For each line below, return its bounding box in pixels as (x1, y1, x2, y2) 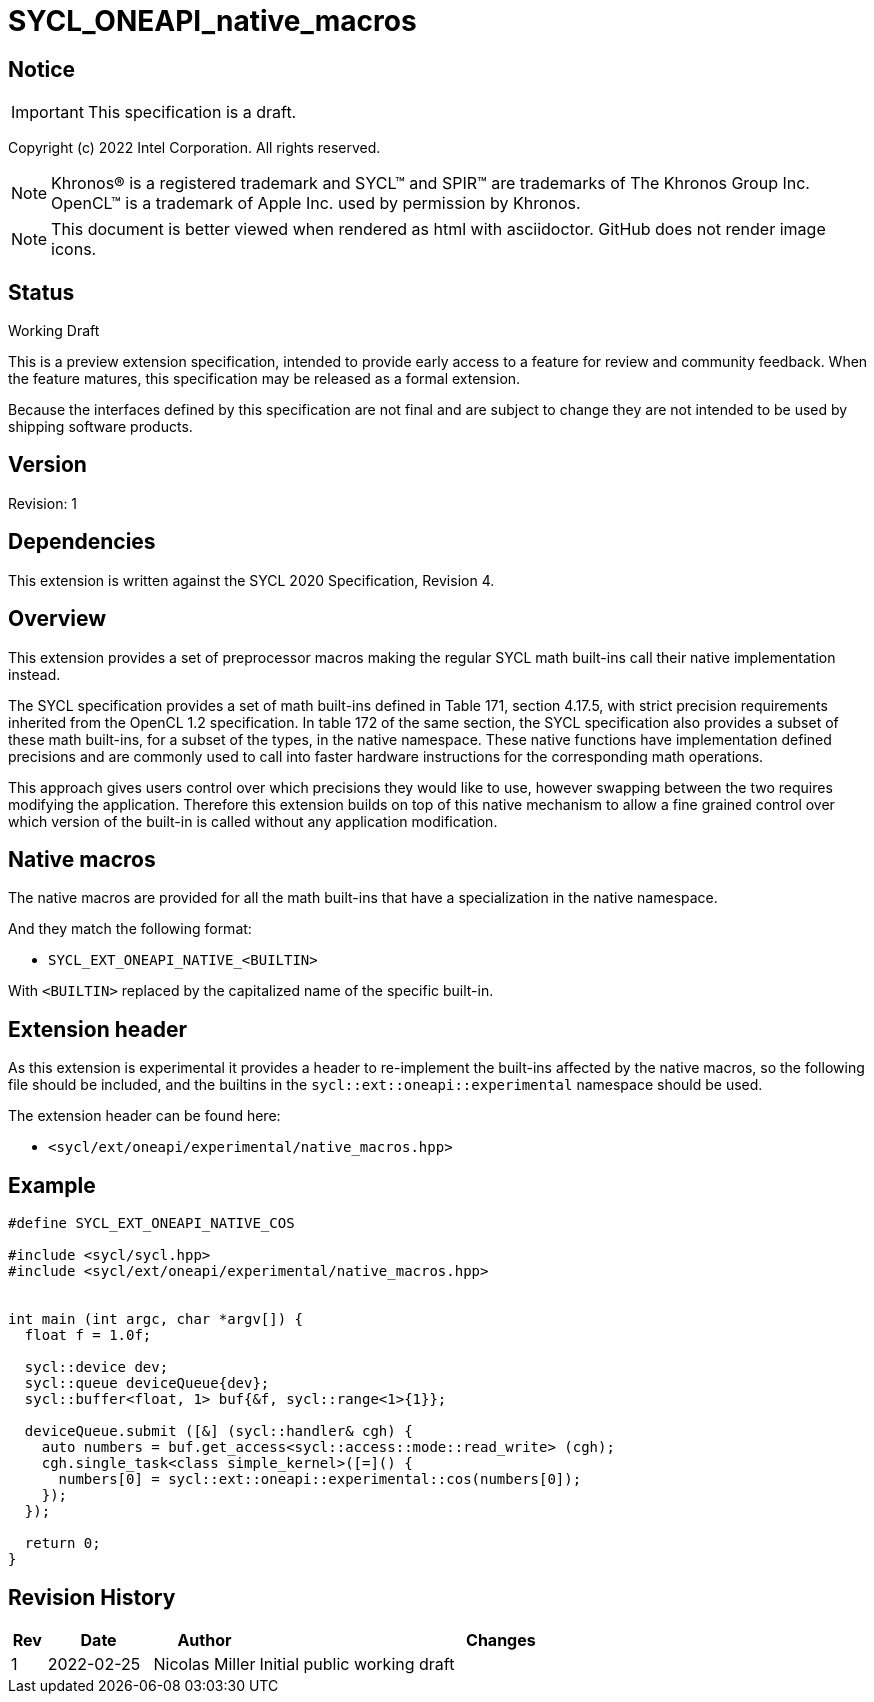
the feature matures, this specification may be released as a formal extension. (8, 370, 521, 388)
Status (8, 279, 75, 305)
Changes (466, 1629, 536, 1650)
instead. (8, 665, 61, 683)
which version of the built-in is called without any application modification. (8, 812, 498, 830)
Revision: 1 (8, 494, 78, 512)
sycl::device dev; (24, 1359, 169, 1376)
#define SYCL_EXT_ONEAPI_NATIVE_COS (8, 1215, 295, 1232)
